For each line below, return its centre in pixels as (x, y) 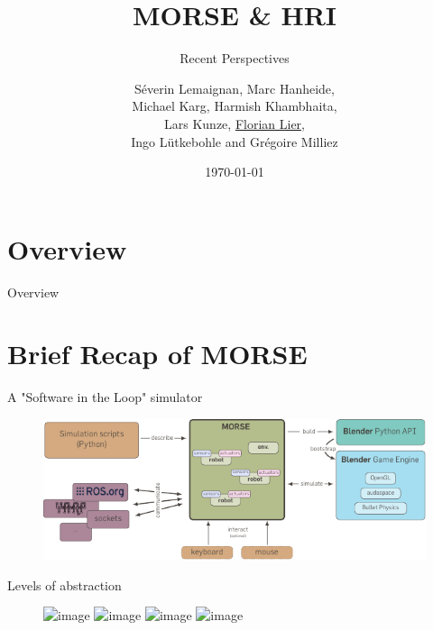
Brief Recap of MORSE (157, 354)
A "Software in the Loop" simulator (105, 397)
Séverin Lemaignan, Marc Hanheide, (235, 88)
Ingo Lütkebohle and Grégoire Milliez (235, 141)
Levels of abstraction (64, 584)
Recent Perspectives (235, 58)
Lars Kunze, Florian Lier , (235, 123)
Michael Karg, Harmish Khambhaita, (235, 106)
